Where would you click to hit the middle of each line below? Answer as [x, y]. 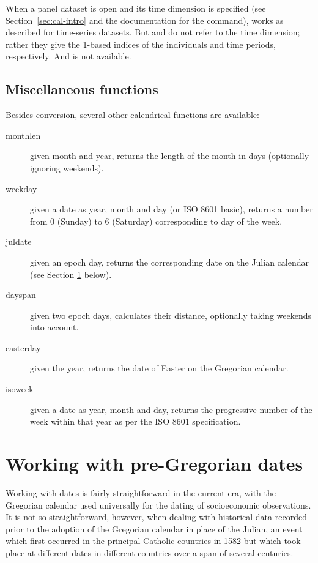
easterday [23, 347]
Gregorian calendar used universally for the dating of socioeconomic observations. [158, 505]
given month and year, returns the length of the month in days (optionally [170, 156]
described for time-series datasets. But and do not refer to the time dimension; [153, 32]
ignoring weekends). [67, 167]
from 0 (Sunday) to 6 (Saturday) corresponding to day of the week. [156, 221]
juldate [19, 241]
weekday [21, 188]
